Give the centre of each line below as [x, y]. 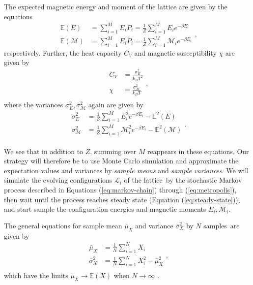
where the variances [34, 105]
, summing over [113, 151]
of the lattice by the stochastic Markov [183, 180]
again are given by [116, 105]
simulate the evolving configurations [58, 180]
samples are [222, 225]
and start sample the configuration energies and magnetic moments [105, 209]
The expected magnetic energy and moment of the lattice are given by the [116, 6]
